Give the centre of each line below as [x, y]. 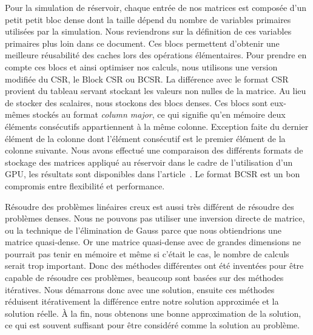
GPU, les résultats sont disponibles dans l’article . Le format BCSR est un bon [153, 174]
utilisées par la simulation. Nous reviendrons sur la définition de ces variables [148, 31]
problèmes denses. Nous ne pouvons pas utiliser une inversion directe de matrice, [155, 218]
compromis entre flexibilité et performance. [85, 185]
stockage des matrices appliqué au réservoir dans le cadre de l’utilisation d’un [149, 162]
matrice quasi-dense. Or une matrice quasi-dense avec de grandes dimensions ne [153, 242]
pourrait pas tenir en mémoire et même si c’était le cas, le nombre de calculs [147, 253]
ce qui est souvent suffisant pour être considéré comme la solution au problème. [152, 325]
